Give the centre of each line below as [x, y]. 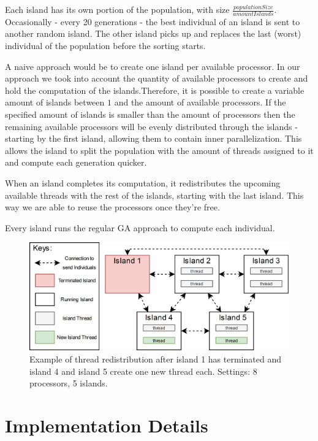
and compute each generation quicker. [76, 162]
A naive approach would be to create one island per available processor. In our [153, 66]
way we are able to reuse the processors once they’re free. [112, 207]
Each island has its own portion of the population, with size [117, 9]
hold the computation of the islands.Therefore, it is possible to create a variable [155, 90]
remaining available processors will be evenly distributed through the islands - [151, 126]
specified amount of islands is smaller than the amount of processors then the [150, 114]
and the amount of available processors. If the [200, 102]
